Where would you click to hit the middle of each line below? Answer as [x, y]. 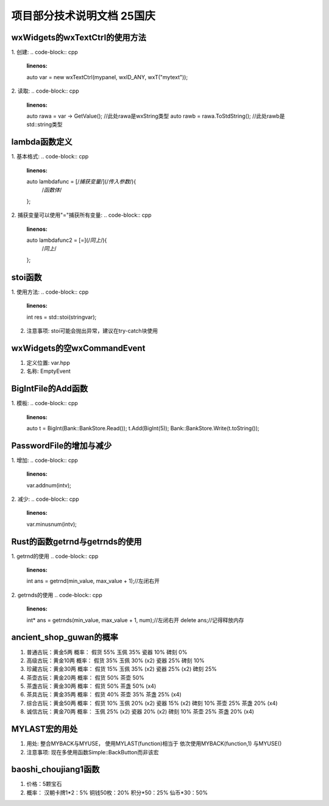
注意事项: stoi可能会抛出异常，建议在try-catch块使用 [92, 331]
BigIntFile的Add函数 [50, 389]
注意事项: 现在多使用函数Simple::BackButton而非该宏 [93, 752]
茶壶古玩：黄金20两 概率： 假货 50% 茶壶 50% [85, 677]
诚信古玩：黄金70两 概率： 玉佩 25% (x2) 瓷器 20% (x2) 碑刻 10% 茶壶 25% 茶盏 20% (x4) [140, 712]
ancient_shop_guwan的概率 [65, 638]
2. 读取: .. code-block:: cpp [45, 91]
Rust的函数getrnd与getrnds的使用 [77, 541]
